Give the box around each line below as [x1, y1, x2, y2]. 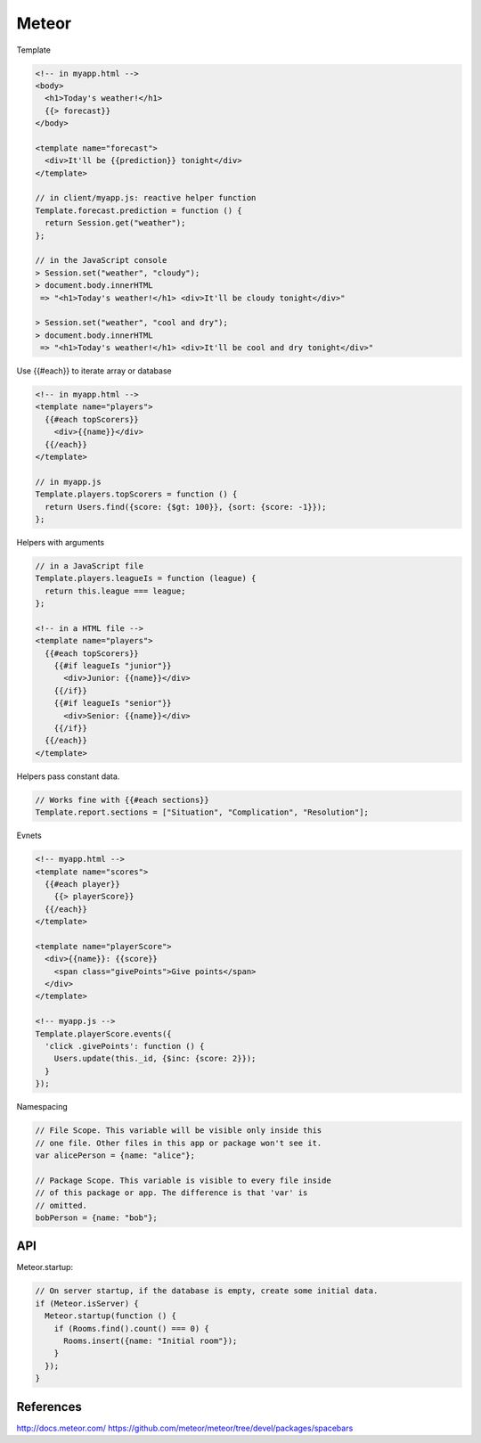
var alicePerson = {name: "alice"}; [35, 1150, 196, 1160]
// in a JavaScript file [35, 561, 144, 570]
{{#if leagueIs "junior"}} [53, 660, 173, 671]
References [16, 1399, 82, 1414]
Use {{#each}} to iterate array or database [16, 365, 173, 376]
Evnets [16, 830, 42, 841]
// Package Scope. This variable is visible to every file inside [35, 1175, 331, 1185]
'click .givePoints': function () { [45, 1041, 205, 1052]
